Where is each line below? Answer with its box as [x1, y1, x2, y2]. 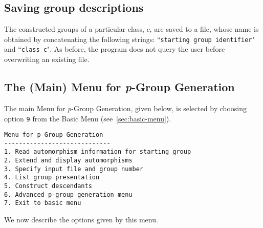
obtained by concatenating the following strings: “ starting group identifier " [4, 33, 255, 44]
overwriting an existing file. [4, 54, 90, 65]
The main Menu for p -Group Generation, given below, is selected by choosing [4, 102, 247, 113]
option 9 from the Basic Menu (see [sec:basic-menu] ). [4, 113, 171, 123]
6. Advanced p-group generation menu [4, 191, 133, 198]
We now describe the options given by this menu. [4, 214, 158, 225]
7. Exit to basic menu [4, 199, 81, 207]
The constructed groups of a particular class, [4, 24, 144, 34]
